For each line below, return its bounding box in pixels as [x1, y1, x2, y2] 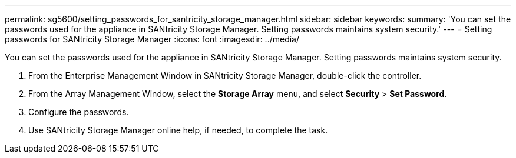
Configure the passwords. [28, 107, 129, 117]
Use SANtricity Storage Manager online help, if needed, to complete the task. [28, 125, 328, 135]
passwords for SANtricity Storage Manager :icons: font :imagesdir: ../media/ [5, 34, 300, 44]
